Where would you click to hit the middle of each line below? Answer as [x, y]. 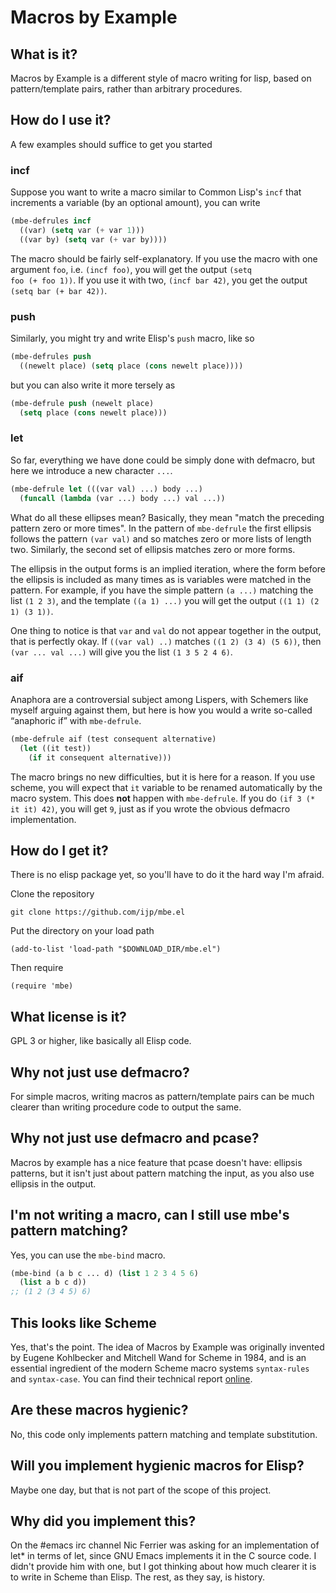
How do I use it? [61, 120]
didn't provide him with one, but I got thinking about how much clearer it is [163, 1567]
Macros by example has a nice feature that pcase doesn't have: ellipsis [156, 1162]
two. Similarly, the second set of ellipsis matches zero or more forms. [153, 549]
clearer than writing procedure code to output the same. [126, 1107]
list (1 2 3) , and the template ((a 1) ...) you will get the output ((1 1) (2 [165, 600]
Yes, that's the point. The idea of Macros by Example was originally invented [167, 1347]
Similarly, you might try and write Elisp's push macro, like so [132, 338]
